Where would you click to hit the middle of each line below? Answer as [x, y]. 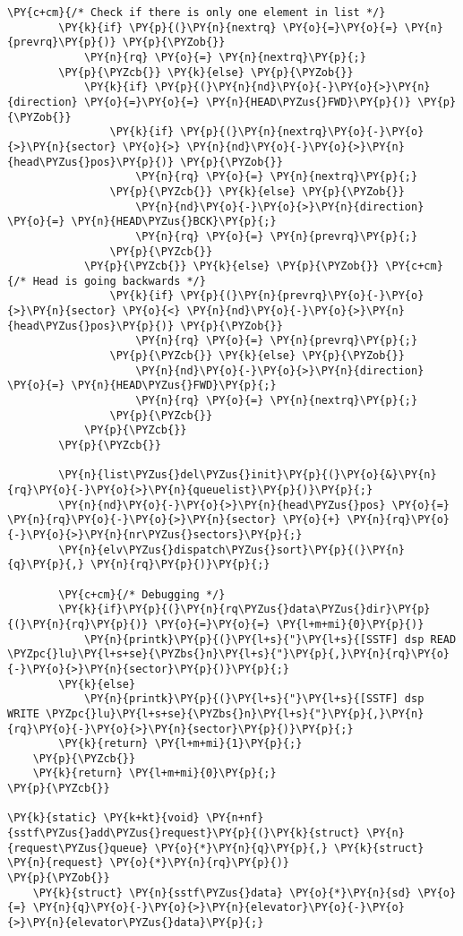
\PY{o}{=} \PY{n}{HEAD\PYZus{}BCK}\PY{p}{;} [142, 222]
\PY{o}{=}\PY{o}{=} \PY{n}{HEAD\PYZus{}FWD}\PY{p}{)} [248, 102]
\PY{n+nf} [235, 818]
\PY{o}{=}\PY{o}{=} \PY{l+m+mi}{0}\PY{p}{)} [289, 624]
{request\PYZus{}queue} [78, 848]
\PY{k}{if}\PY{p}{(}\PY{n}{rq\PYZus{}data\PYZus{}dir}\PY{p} [244, 610]
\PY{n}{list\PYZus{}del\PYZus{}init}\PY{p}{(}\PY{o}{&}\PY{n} [248, 475]
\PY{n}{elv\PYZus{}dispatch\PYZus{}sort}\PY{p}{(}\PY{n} [231, 550]
